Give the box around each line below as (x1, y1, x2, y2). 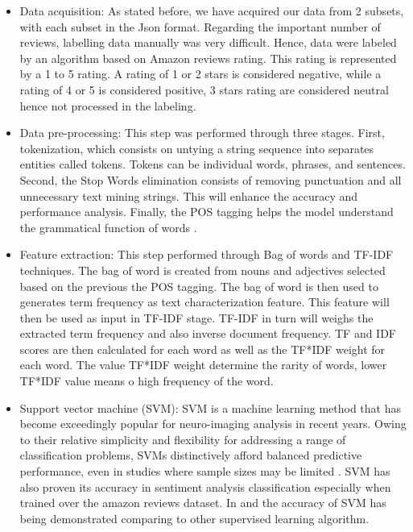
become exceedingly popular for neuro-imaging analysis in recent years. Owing (19, 415, 407, 432)
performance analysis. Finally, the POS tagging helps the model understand (19, 203, 394, 220)
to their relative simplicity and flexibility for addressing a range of (19, 430, 346, 447)
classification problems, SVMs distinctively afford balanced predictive (19, 447, 362, 463)
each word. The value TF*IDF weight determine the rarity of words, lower (19, 356, 387, 373)
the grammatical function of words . (19, 218, 197, 235)
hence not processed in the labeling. (19, 97, 196, 114)
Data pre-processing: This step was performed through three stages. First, (19, 124, 385, 141)
